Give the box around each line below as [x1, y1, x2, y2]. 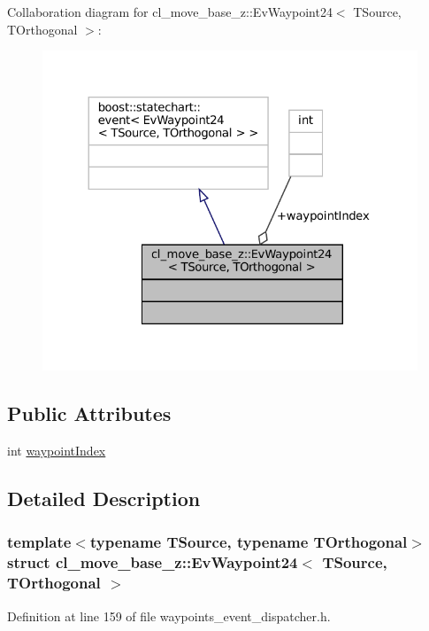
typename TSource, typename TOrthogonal [89, 531, 408, 553]
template [7, 531, 72, 553]
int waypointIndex [7, 441, 106, 460]
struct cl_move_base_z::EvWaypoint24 [7, 551, 298, 573]
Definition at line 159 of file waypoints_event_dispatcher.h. [7, 606, 331, 625]
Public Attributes [7, 400, 172, 427]
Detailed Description [7, 485, 201, 512]
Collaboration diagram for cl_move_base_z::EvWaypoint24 [7, 3, 333, 20]
